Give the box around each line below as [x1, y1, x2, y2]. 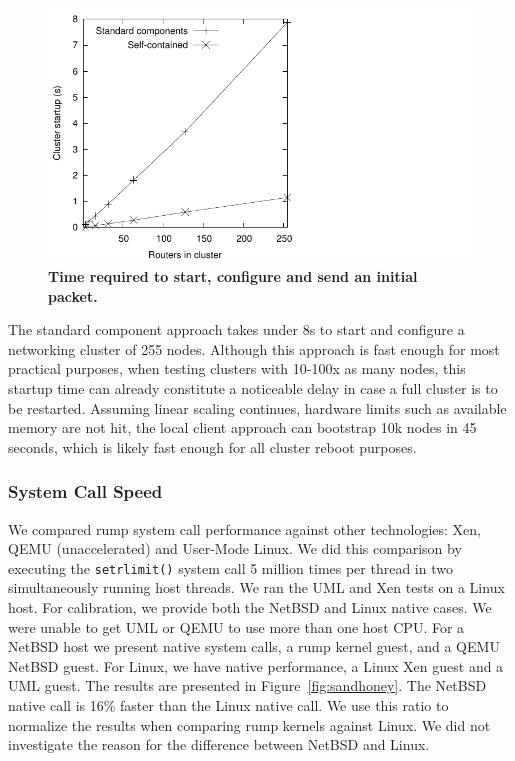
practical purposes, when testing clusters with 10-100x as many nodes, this [8, 358, 466, 379]
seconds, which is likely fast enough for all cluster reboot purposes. [8, 436, 417, 457]
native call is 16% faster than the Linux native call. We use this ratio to [8, 694, 449, 715]
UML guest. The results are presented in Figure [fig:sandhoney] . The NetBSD [8, 675, 487, 696]
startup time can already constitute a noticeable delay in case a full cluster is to [8, 377, 498, 398]
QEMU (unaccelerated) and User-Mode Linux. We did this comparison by [8, 538, 462, 559]
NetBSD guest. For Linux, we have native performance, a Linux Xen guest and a [8, 655, 504, 676]
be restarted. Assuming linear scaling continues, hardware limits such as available [8, 397, 507, 418]
